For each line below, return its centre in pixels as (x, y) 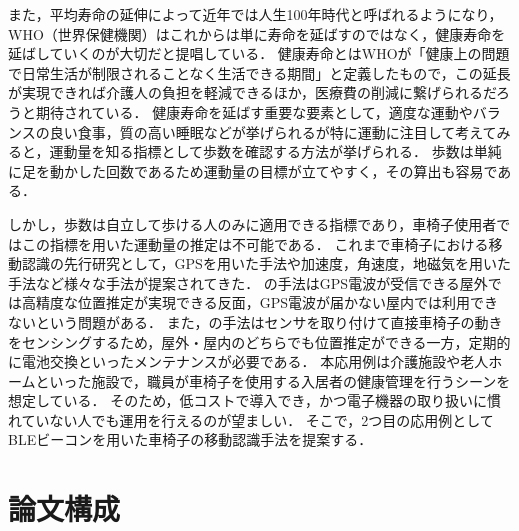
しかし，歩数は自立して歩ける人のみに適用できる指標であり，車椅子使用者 (252, 223)
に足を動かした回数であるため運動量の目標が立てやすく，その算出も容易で (253, 170)
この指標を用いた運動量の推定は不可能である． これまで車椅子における (255, 243)
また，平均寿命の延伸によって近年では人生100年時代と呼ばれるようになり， (255, 14)
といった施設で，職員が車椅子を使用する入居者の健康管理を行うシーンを (273, 380)
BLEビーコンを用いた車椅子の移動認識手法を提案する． (190, 439)
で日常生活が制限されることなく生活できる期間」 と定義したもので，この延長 (259, 72)
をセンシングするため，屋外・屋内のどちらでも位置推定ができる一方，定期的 (259, 341)
